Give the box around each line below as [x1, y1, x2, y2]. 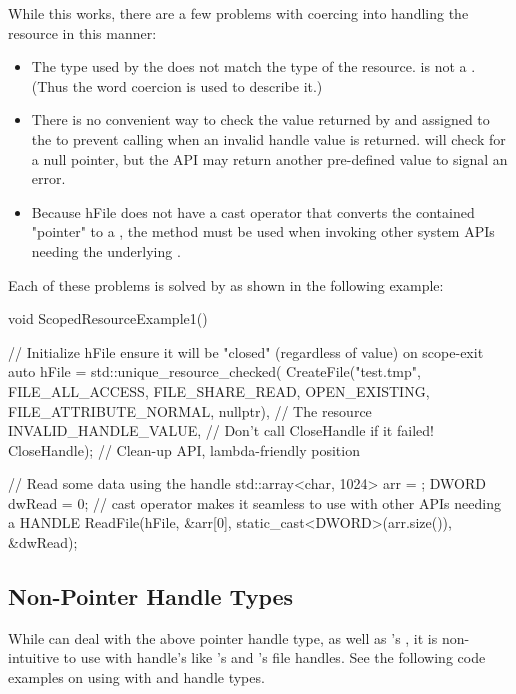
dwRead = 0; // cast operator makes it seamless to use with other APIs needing [8, 492, 501, 513]
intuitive [8, 647, 59, 668]
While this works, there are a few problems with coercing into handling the [8, 3, 469, 23]
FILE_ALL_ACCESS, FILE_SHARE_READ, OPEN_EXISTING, [8, 380, 430, 401]
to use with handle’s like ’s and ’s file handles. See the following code [63, 647, 486, 668]
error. [31, 168, 66, 189]
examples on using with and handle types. [8, 667, 265, 688]
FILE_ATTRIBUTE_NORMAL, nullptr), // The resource [8, 400, 372, 421]
